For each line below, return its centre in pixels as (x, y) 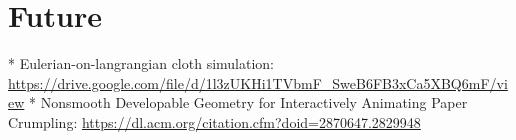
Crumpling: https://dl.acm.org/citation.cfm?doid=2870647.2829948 (214, 121)
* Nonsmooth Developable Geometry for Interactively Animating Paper (248, 102)
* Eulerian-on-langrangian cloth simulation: (141, 63)
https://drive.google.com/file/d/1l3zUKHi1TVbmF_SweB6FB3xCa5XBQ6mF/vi (258, 82)
